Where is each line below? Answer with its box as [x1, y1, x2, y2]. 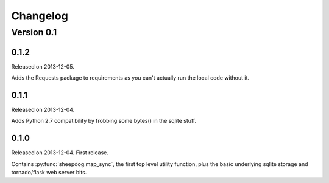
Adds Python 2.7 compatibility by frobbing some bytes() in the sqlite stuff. [11, 117, 197, 125]
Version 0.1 [11, 27, 57, 38]
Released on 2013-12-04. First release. [11, 149, 109, 156]
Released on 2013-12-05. [11, 63, 74, 70]
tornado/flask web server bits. [11, 169, 87, 176]
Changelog [11, 9, 68, 22]
